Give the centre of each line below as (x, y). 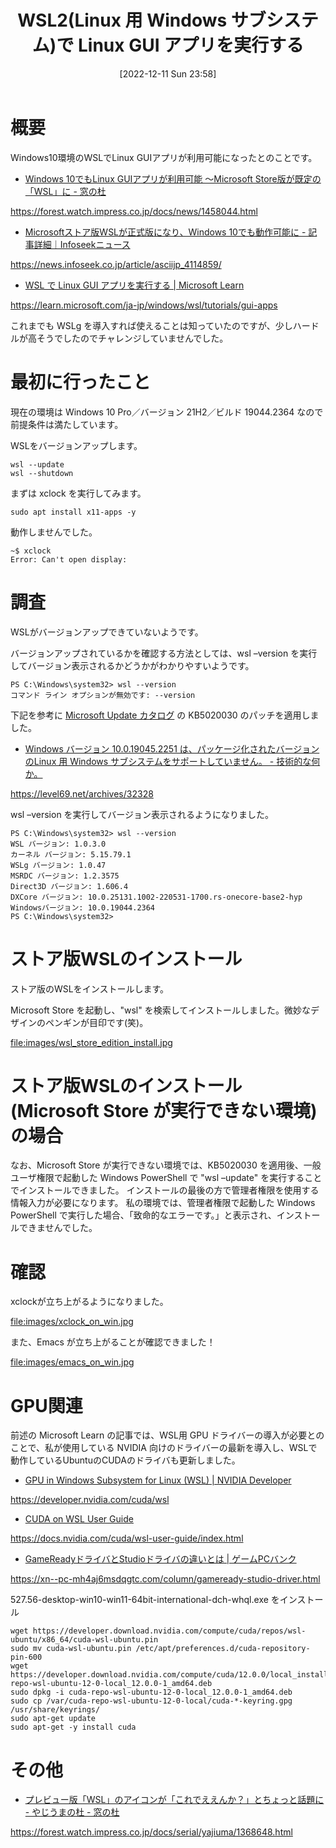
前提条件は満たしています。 (67, 424)
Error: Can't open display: (69, 559)
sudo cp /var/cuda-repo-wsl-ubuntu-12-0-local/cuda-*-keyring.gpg (151, 1701)
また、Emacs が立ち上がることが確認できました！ (113, 1342)
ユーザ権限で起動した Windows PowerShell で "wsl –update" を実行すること (166, 1178)
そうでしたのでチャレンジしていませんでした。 (132, 338)
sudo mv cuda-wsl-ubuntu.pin (71, 1649)
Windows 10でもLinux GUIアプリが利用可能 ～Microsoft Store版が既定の (173, 178)
